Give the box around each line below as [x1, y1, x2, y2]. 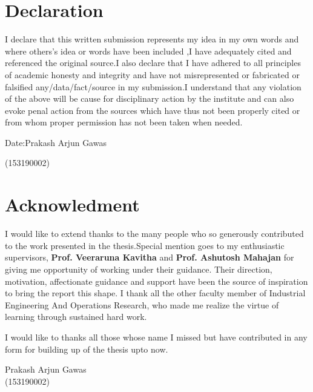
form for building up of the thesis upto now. [5, 342, 168, 355]
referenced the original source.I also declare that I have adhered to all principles [5, 56, 301, 69]
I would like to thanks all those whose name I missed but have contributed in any [5, 330, 308, 343]
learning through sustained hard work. [5, 310, 147, 323]
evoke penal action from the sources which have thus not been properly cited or [5, 104, 300, 116]
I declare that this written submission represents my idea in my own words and [5, 33, 299, 45]
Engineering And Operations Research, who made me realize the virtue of [5, 298, 279, 311]
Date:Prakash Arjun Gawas [5, 136, 107, 148]
